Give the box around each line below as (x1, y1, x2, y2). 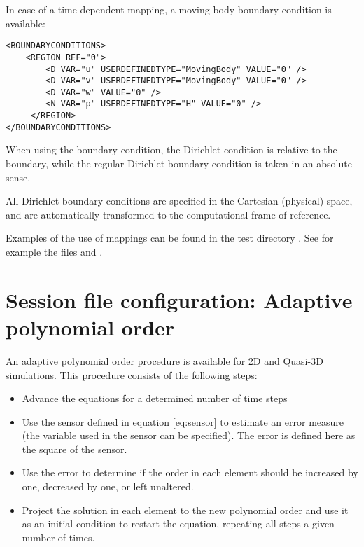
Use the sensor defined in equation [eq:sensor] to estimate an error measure (22, 414, 344, 429)
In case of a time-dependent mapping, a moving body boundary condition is (6, 2, 332, 16)
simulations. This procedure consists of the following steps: (6, 367, 258, 382)
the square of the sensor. (22, 441, 127, 456)
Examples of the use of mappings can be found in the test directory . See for (6, 230, 334, 245)
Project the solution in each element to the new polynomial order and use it (22, 502, 349, 517)
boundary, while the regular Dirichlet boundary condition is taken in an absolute (6, 156, 352, 171)
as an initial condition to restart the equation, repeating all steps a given (22, 516, 335, 531)
